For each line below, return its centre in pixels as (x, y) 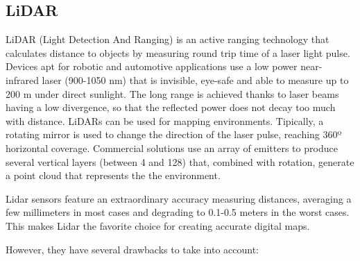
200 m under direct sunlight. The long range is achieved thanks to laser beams (172, 93)
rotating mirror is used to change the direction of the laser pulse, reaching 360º (174, 134)
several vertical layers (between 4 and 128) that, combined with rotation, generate (180, 161)
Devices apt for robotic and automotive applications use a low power (152, 66)
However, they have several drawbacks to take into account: (132, 249)
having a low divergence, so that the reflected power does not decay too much (171, 107)
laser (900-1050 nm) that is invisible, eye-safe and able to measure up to (195, 79)
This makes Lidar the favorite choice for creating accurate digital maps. (158, 225)
